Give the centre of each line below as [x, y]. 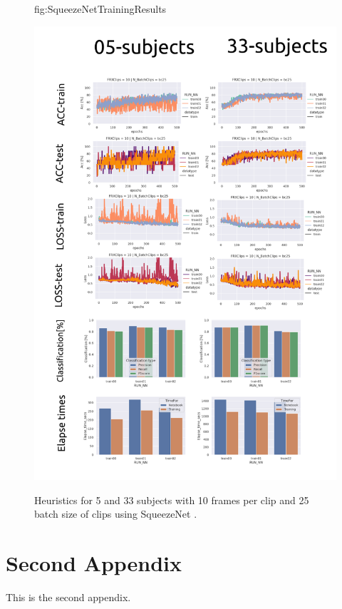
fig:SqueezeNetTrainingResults [100, 9]
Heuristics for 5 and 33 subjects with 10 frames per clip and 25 [172, 500]
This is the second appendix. [68, 597]
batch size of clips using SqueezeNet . [116, 514]
